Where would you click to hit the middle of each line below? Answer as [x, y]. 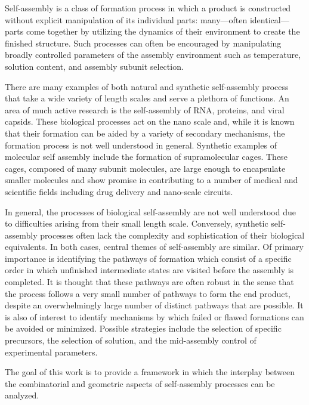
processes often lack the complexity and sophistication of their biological [172, 235]
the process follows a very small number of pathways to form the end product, [148, 293]
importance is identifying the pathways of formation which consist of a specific [148, 258]
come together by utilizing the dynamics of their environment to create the [163, 31]
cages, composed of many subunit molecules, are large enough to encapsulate [145, 168]
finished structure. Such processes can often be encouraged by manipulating [143, 43]
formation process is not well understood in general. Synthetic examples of [141, 145]
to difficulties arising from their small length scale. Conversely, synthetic [137, 223]
